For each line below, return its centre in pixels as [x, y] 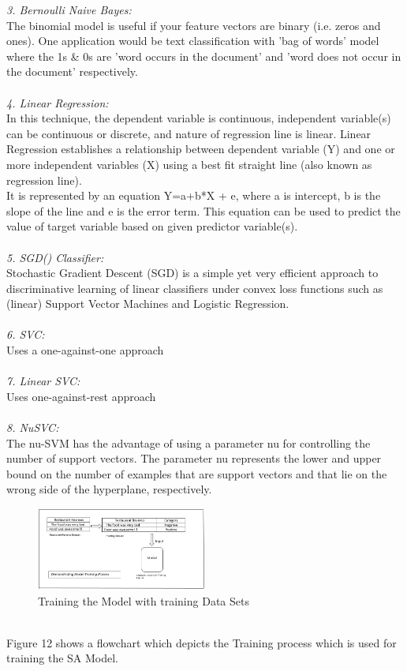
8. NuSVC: [33, 427]
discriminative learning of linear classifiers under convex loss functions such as [195, 288]
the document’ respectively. [72, 71]
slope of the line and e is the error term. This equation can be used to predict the [203, 210]
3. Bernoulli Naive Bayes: [69, 9]
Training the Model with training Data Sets [144, 600]
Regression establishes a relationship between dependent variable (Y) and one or [201, 149]
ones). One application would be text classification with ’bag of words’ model [193, 41]
